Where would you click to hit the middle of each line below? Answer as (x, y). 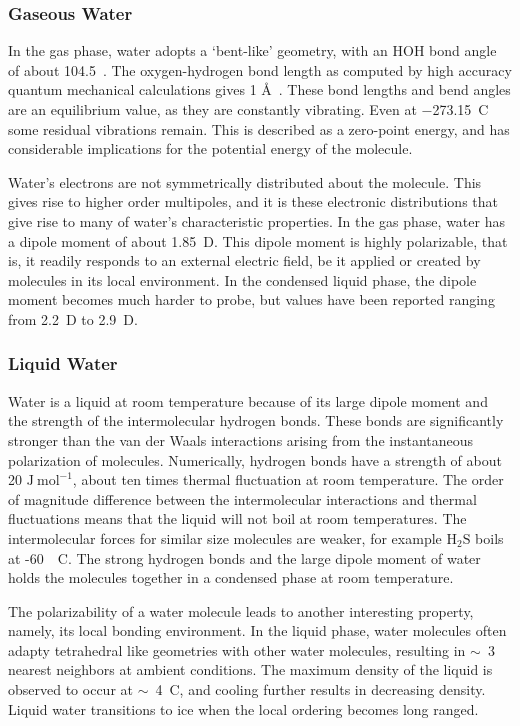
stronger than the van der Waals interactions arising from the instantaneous (241, 439)
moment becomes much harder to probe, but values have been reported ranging (251, 299)
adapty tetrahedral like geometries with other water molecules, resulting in (237, 649)
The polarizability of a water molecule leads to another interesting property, (241, 610)
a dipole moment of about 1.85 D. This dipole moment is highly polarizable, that (258, 240)
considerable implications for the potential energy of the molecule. (210, 148)
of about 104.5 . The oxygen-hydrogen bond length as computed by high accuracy (260, 69)
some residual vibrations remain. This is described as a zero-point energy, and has (259, 128)
